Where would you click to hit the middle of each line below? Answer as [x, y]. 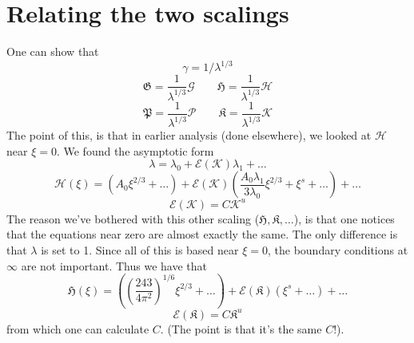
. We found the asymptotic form [135, 150]
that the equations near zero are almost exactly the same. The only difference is [202, 234]
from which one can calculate [78, 328]
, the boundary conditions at [338, 249]
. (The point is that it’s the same [241, 328]
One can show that [53, 51]
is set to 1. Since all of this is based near [140, 249]
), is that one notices [344, 218]
